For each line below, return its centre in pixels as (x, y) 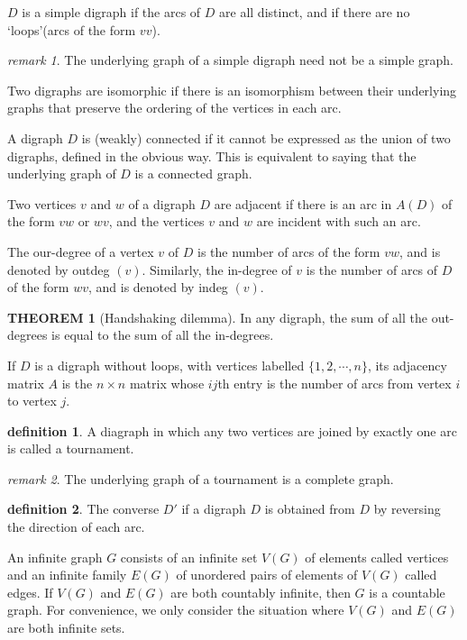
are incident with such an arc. (339, 221)
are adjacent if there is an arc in (303, 203)
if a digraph (214, 509)
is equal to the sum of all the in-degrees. (163, 335)
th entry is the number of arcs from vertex (334, 383)
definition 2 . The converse (83, 509)
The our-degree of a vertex (81, 251)
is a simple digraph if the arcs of (111, 12)
